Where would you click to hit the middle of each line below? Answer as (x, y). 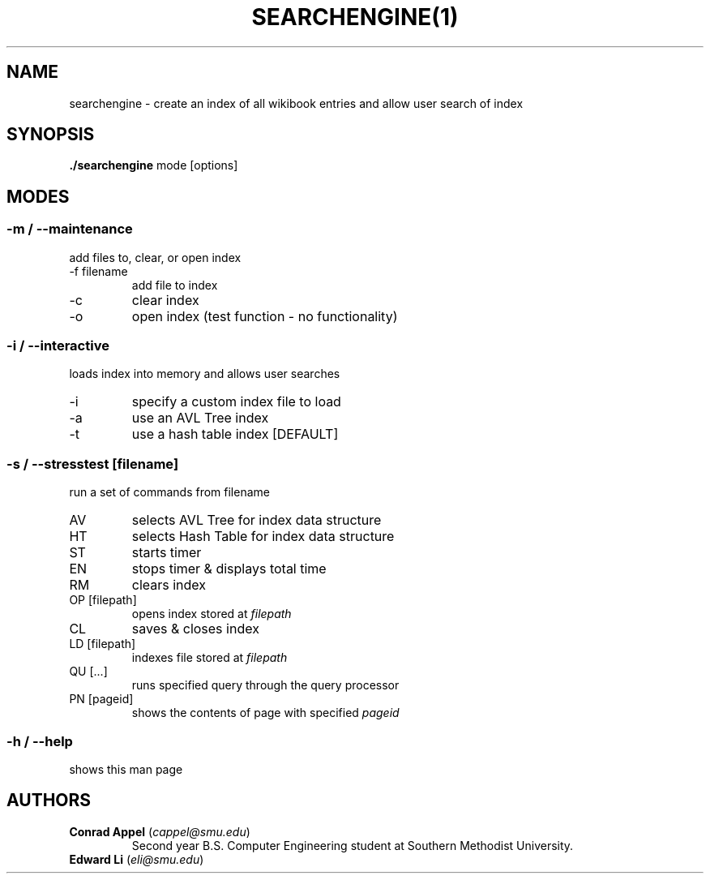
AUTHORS (49, 801)
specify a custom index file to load (236, 402)
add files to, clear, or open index (155, 257)
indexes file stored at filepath (210, 658)
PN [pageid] (101, 699)
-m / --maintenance (70, 229)
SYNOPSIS (51, 135)
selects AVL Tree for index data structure (257, 520)
